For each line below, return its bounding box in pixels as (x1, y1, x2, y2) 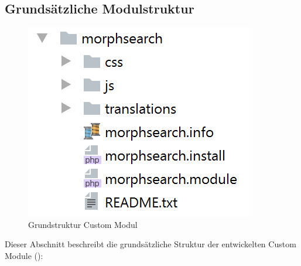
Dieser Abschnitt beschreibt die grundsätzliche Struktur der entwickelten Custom (5, 238, 296, 250)
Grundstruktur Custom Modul (28, 218, 138, 230)
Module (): (5, 249, 43, 261)
